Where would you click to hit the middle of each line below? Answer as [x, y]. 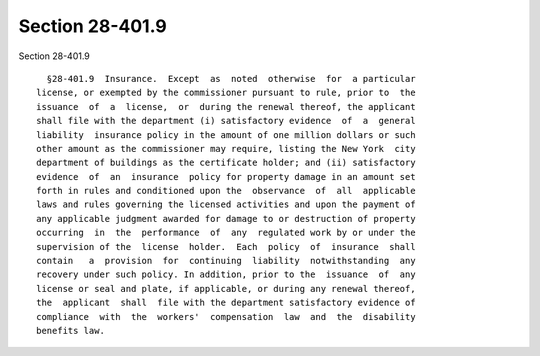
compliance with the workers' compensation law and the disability [226, 316]
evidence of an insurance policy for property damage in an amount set [226, 176]
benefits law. [70, 330]
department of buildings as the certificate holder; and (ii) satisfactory [226, 163]
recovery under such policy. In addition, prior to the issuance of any [226, 274]
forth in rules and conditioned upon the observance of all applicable [226, 191]
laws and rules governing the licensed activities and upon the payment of [226, 204]
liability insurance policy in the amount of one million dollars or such [226, 134]
